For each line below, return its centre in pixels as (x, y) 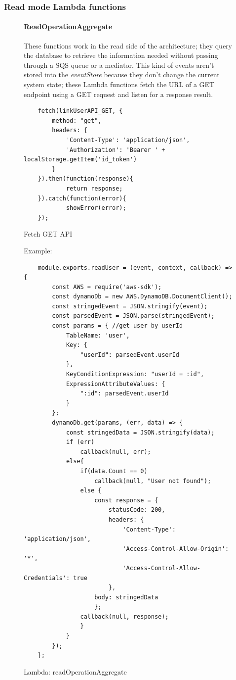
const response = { (126, 500)
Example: (38, 250)
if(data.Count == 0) (114, 471)
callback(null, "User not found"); (153, 481)
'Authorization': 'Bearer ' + (116, 150)
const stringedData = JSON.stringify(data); (140, 432)
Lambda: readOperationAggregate (75, 671)
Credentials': (47, 578)
